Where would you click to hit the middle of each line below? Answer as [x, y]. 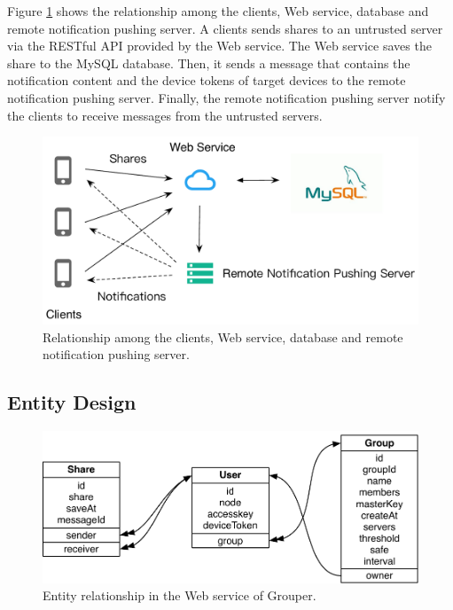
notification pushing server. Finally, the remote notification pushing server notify [226, 97]
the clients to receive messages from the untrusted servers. [165, 115]
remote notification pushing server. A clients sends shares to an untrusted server [225, 28]
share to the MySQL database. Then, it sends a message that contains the [209, 63]
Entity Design [72, 402]
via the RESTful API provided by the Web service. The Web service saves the [219, 46]
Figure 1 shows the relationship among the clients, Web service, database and [218, 11]
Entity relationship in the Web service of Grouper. [180, 595]
